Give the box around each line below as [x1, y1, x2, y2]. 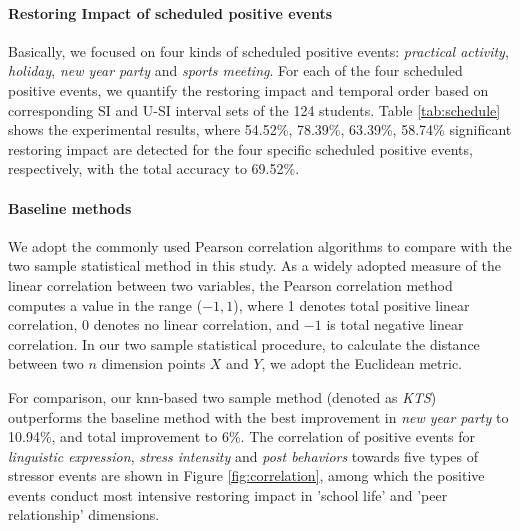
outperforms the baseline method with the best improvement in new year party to [8, 406, 509, 427]
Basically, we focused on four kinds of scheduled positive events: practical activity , [8, 40, 509, 61]
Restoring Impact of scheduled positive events [8, 2, 333, 23]
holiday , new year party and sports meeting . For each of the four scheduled [8, 60, 463, 81]
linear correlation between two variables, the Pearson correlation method [8, 274, 453, 295]
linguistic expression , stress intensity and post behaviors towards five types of [8, 445, 479, 466]
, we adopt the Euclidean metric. [261, 353, 462, 374]
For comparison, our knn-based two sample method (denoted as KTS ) [8, 386, 437, 407]
